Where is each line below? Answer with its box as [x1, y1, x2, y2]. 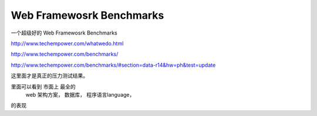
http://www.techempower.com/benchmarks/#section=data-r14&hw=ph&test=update [11, 62, 216, 69]
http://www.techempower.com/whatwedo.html [11, 40, 124, 47]
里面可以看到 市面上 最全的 [11, 83, 76, 90]
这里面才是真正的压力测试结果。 [11, 72, 88, 79]
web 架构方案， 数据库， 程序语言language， [25, 91, 135, 98]
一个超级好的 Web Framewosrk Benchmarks [11, 29, 117, 36]
